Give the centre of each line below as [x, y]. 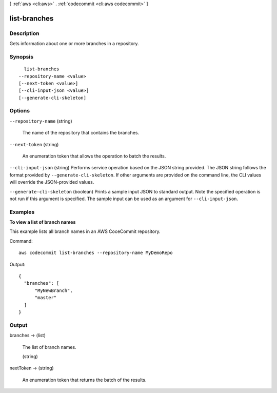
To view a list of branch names [43, 222]
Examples [22, 212]
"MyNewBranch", [54, 290]
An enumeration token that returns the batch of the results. [84, 380]
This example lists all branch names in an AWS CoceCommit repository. [85, 231]
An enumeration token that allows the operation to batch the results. [94, 156]
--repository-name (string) [41, 121]
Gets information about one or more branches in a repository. [74, 44]
